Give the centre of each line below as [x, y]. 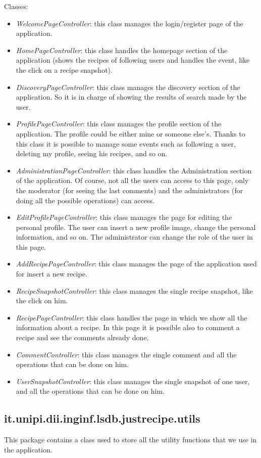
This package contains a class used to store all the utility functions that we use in [130, 440]
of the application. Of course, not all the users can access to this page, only [132, 180]
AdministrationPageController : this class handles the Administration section [134, 170]
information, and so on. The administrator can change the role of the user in [134, 237]
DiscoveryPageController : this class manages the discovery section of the [128, 87]
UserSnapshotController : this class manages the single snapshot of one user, [133, 381]
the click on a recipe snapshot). [64, 70]
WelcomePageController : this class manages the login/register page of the [129, 23]
